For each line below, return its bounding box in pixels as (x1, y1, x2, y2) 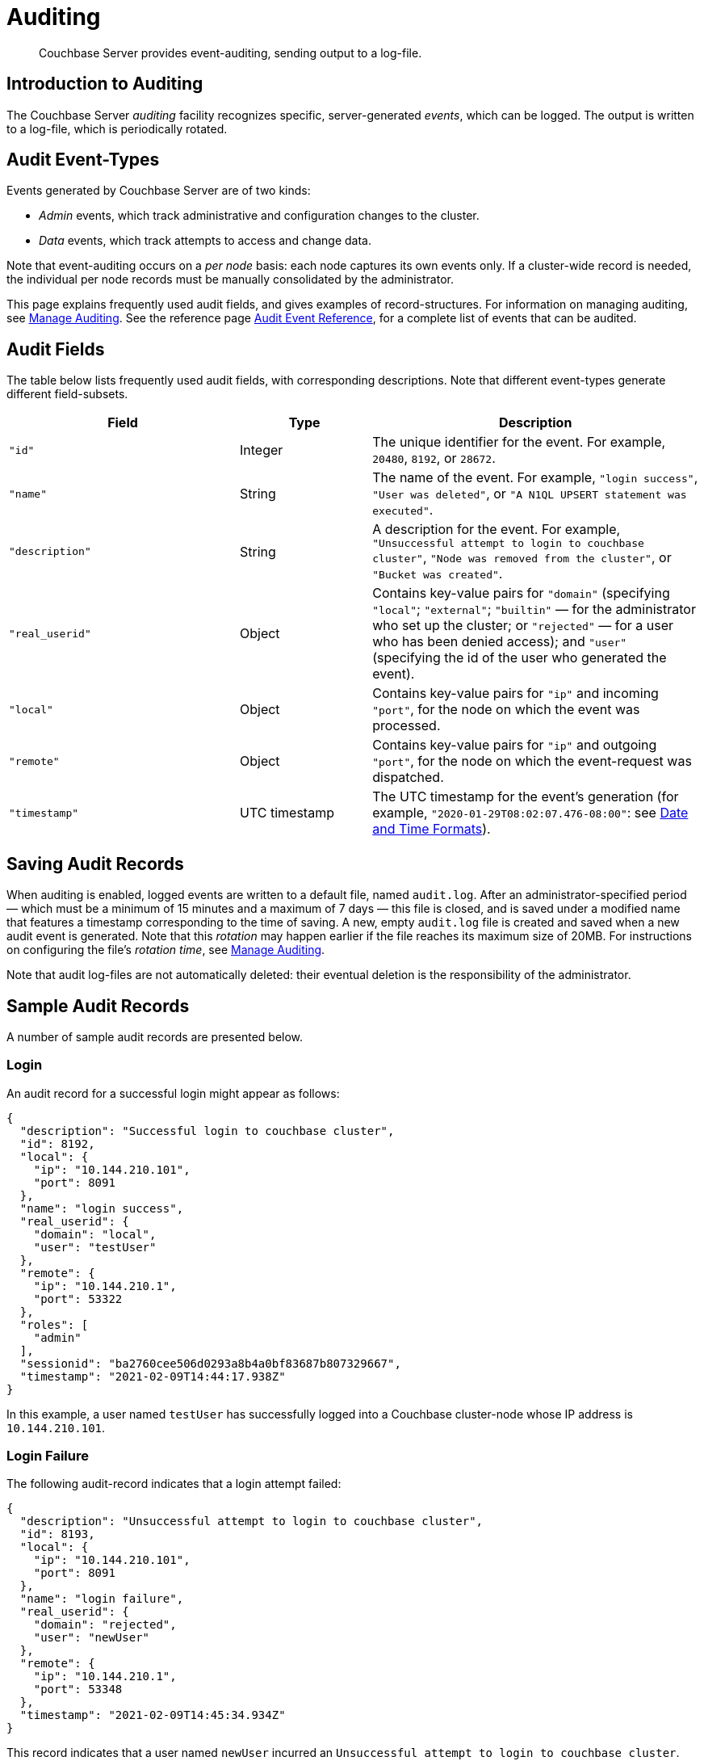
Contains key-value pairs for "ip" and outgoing (372, 737, 657, 754)
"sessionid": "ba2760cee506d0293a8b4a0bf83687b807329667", (19, 1356, 401, 1370)
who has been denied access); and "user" (372, 633, 627, 650)
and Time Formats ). (372, 821, 491, 838)
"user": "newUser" (33, 1631, 150, 1645)
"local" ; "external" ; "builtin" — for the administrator (372, 601, 696, 618)
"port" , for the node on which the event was (372, 701, 640, 718)
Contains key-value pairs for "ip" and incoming (372, 685, 659, 702)
